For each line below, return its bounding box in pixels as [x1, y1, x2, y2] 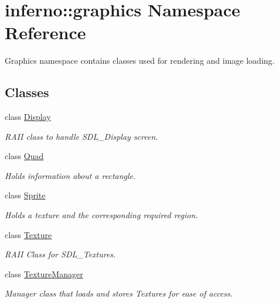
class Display [5, 111, 51, 123]
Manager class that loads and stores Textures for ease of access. [5, 287, 233, 299]
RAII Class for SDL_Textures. [5, 248, 116, 260]
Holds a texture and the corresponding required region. [5, 209, 198, 221]
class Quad [5, 150, 44, 162]
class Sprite [5, 189, 46, 201]
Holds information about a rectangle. [5, 169, 136, 181]
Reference [5, 20, 86, 44]
